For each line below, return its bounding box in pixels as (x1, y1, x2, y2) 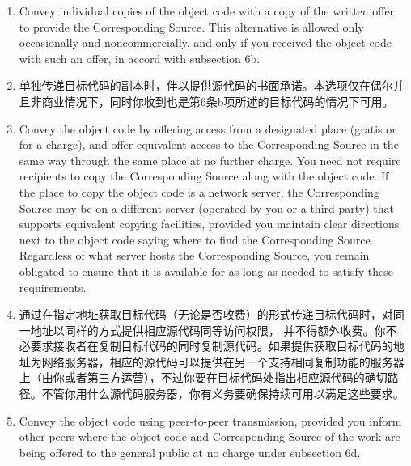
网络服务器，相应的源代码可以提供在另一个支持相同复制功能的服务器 (41, 353, 405, 370)
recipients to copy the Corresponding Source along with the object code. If (19, 167, 389, 184)
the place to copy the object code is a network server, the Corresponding (19, 183, 379, 200)
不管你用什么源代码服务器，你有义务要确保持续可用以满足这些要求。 (41, 385, 405, 402)
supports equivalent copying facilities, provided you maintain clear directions (19, 215, 400, 232)
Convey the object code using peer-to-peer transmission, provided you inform (19, 412, 402, 429)
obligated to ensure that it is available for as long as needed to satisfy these (19, 262, 393, 279)
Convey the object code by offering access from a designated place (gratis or (19, 120, 396, 137)
